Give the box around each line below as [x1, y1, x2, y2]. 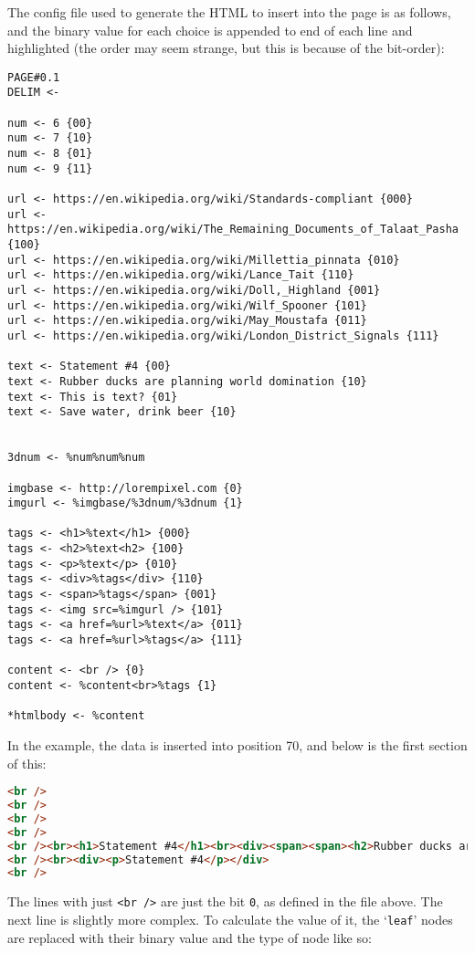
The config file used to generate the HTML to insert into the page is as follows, [7, 3, 451, 21]
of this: [7, 753, 47, 772]
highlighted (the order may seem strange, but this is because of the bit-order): [7, 38, 445, 58]
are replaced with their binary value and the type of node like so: [7, 927, 372, 947]
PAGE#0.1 [7, 70, 60, 84]
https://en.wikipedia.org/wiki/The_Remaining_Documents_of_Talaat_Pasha [7, 223, 459, 236]
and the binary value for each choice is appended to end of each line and [7, 20, 413, 39]
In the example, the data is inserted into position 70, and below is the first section [7, 736, 468, 754]
